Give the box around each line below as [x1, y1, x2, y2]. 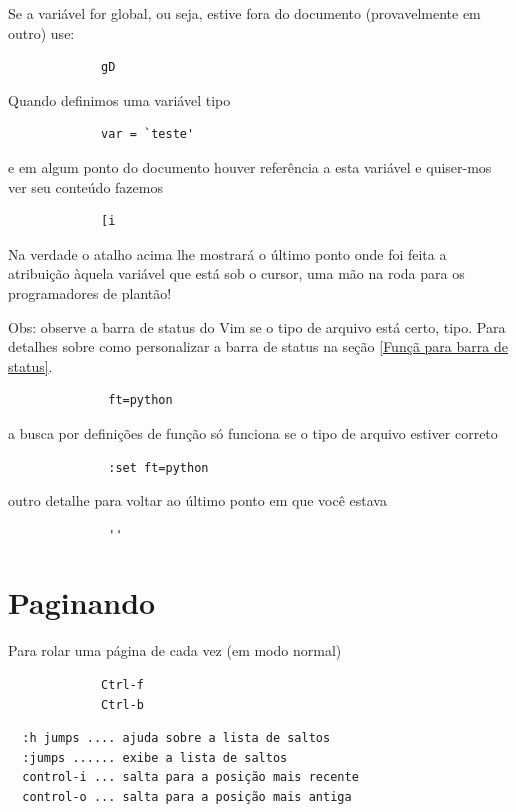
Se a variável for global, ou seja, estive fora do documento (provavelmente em [8, 3, 481, 23]
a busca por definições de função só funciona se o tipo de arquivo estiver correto [8, 422, 498, 443]
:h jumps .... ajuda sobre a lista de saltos [22, 731, 331, 746]
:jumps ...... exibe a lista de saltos [22, 750, 288, 765]
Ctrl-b [101, 697, 145, 712]
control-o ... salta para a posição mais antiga [22, 789, 352, 804]
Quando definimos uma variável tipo [8, 89, 231, 110]
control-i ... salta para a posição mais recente [22, 770, 359, 785]
